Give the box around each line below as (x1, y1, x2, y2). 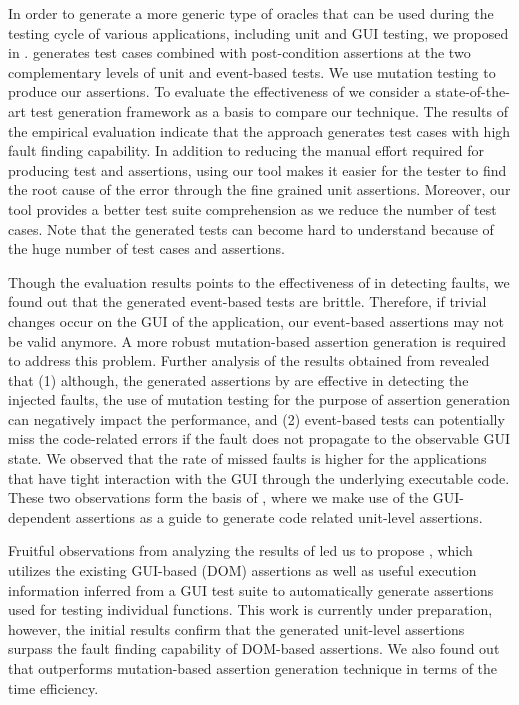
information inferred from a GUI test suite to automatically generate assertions (8, 579, 494, 600)
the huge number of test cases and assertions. (8, 238, 286, 259)
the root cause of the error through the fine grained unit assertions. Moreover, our (8, 179, 511, 200)
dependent (8, 506, 72, 527)
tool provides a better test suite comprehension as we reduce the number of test (8, 198, 497, 219)
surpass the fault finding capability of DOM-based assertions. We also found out (8, 638, 500, 659)
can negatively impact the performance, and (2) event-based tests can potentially (8, 408, 505, 429)
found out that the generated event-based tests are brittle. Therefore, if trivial (8, 291, 487, 312)
